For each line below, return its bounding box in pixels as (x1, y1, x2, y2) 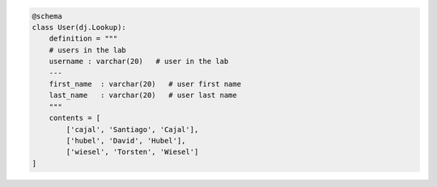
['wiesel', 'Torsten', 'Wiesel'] (66, 147, 199, 157)
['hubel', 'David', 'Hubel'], (66, 136, 186, 145)
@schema (32, 11, 62, 20)
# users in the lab (49, 45, 127, 54)
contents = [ (49, 113, 101, 123)
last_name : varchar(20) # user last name (49, 91, 238, 100)
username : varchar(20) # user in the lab (49, 57, 229, 66)
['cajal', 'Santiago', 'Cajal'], (66, 125, 199, 134)
